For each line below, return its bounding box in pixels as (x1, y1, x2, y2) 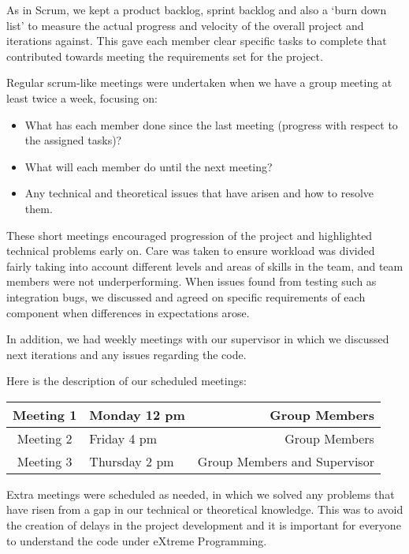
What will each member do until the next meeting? (24, 158, 273, 174)
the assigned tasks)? (24, 132, 122, 148)
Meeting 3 (17, 451, 73, 470)
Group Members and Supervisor (197, 451, 374, 470)
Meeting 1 (13, 405, 77, 424)
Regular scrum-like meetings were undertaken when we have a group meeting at (6, 74, 392, 91)
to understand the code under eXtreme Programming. (6, 532, 267, 548)
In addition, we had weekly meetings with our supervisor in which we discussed (6, 331, 389, 347)
